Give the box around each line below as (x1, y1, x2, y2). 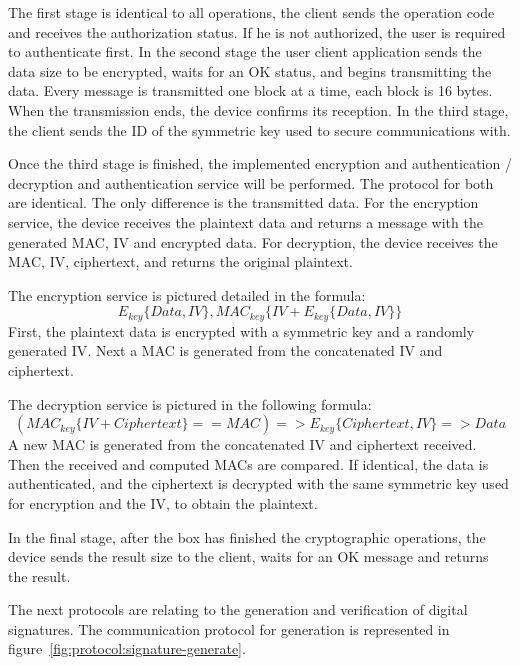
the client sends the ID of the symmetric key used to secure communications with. (8, 119, 511, 140)
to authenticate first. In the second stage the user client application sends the (8, 41, 482, 62)
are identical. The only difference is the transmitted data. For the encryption (8, 192, 479, 213)
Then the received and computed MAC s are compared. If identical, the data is (8, 453, 489, 474)
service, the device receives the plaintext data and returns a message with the (8, 211, 483, 232)
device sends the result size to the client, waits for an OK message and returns (8, 546, 489, 567)
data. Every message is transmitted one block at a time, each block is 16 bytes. (8, 80, 493, 101)
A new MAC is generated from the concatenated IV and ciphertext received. (8, 434, 477, 455)
